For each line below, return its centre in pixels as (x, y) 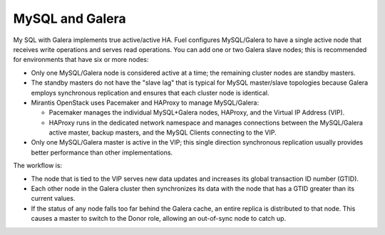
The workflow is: (38, 166)
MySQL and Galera (70, 19)
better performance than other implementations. (102, 152)
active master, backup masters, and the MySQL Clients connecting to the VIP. (163, 132)
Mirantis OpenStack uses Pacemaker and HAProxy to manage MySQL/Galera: (145, 103)
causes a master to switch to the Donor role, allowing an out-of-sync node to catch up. (159, 219)
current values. (53, 199)
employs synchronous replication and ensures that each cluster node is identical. (150, 93)
